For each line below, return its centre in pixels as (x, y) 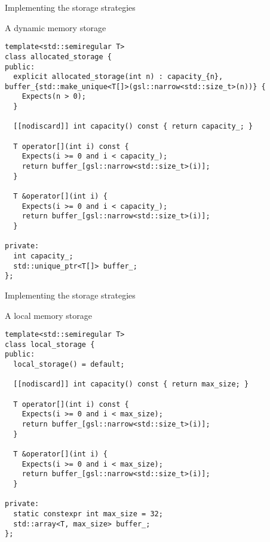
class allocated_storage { (58, 57)
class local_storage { (50, 344)
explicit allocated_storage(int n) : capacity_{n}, (118, 77)
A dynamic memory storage (56, 27)
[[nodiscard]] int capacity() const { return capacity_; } (133, 127)
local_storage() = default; (69, 365)
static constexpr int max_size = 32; (88, 514)
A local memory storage (48, 315)
